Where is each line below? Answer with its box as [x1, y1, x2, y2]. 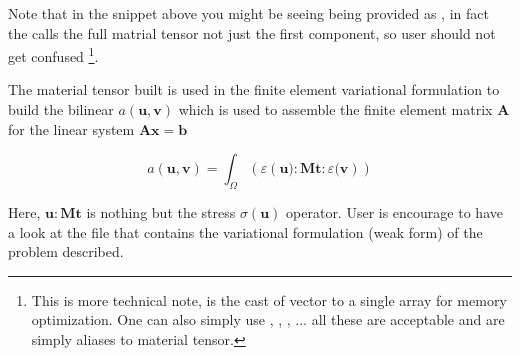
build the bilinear [8, 99, 114, 120]
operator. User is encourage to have [286, 202, 503, 223]
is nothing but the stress [86, 202, 236, 223]
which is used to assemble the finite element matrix [178, 99, 493, 120]
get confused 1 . [8, 43, 99, 66]
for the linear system [8, 118, 135, 139]
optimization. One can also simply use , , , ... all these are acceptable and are [31, 309, 505, 330]
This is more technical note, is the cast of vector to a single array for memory [31, 289, 507, 310]
